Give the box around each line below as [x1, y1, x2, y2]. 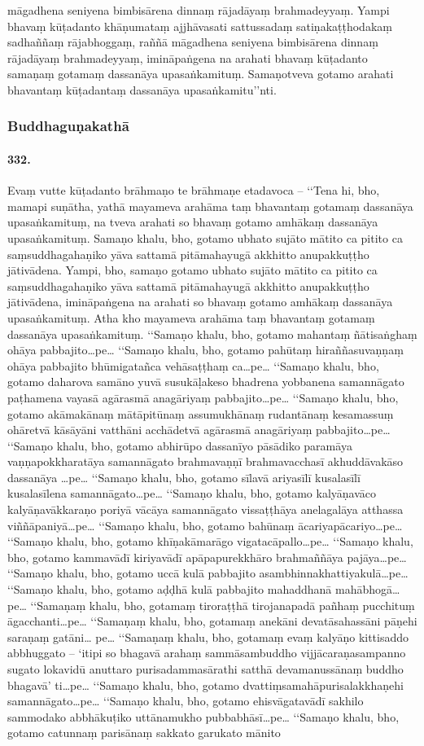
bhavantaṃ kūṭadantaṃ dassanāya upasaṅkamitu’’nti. [7, 81, 277, 98]
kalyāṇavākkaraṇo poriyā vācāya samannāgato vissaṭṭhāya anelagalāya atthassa [7, 501, 404, 518]
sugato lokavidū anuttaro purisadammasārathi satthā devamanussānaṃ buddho [7, 660, 404, 678]
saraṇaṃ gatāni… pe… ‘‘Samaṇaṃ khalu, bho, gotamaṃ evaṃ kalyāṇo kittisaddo [7, 628, 409, 645]
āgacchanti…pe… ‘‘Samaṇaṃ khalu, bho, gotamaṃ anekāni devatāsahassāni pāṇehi [7, 612, 417, 630]
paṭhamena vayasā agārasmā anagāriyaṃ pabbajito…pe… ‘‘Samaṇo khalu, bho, [7, 388, 399, 406]
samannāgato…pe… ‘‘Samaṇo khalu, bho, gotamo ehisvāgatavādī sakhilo [7, 692, 364, 709]
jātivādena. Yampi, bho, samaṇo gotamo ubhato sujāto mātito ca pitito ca [7, 261, 378, 279]
